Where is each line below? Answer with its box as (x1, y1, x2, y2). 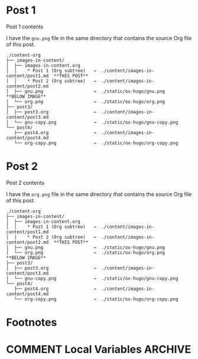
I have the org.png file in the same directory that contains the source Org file (6, 190, 192, 198)
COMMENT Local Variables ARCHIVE (6, 343, 191, 356)
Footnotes (6, 316, 57, 329)
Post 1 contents (6, 23, 44, 30)
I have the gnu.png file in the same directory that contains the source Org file (6, 34, 192, 41)
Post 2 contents (6, 179, 45, 186)
